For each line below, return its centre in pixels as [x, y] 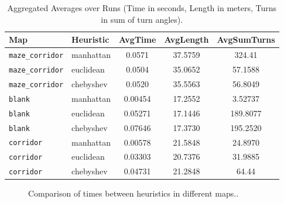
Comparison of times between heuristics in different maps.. [134, 193]
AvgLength [187, 39]
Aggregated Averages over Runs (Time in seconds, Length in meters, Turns [142, 8]
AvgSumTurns [246, 39]
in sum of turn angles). [142, 19]
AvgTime [137, 39]
